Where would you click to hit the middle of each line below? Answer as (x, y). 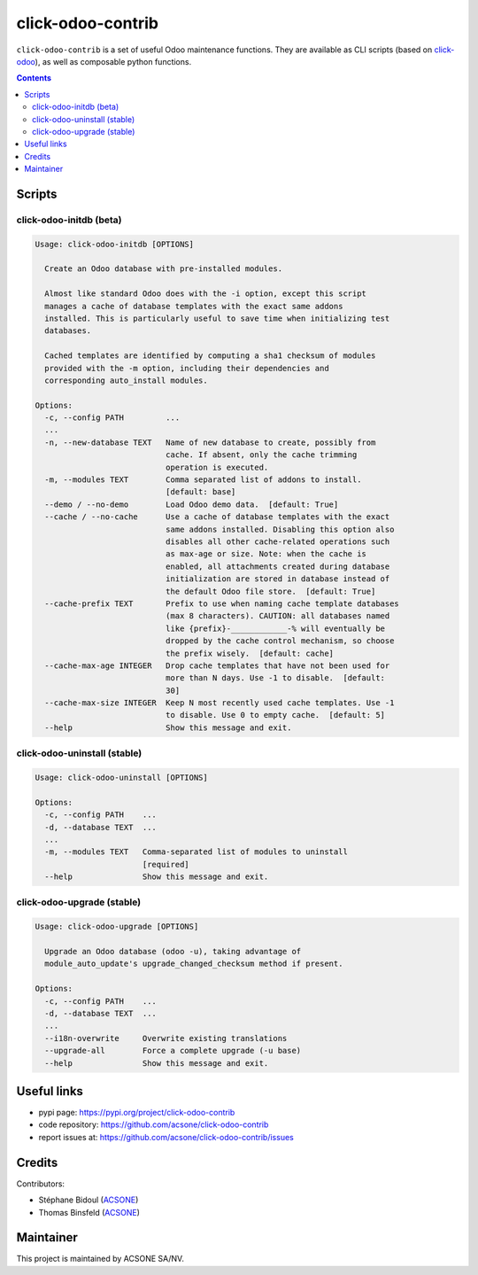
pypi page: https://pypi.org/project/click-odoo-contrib (137, 1113)
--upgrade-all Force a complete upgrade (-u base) (173, 1051)
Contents (34, 78)
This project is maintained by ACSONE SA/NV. (100, 1259)
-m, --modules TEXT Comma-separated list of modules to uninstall (197, 852)
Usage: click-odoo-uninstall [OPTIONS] (121, 777)
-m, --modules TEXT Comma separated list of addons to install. (203, 480)
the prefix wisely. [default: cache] (250, 653)
